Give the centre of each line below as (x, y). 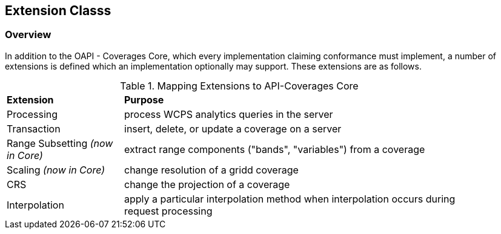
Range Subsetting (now (60, 143)
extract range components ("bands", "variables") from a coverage (275, 149)
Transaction (34, 128)
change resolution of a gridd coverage (211, 170)
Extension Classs (58, 11)
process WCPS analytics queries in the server (229, 114)
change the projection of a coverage (207, 184)
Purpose (144, 99)
